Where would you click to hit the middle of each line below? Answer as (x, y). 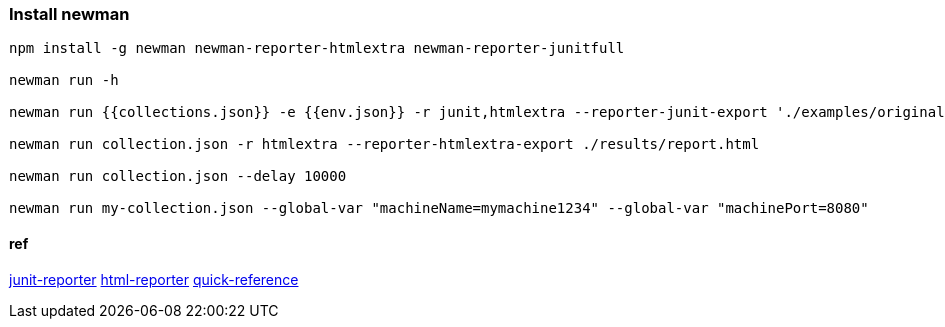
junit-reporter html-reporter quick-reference (154, 279)
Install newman (69, 14)
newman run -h (64, 80)
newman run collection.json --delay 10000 (178, 176)
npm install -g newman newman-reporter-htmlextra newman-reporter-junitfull (317, 48)
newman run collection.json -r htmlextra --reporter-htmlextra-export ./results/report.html (384, 144)
